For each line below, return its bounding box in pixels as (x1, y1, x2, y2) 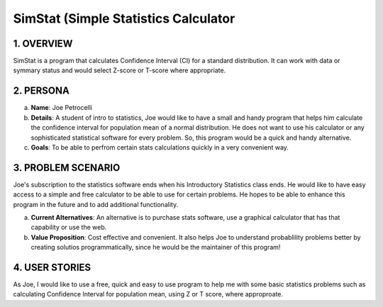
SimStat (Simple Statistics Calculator (13, 11, 235, 26)
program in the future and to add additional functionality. (13, 200, 179, 208)
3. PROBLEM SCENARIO (13, 162, 121, 174)
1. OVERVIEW (13, 38, 73, 50)
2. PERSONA (13, 85, 70, 97)
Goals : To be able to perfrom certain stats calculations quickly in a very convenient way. (30, 143, 289, 152)
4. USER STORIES (13, 261, 91, 273)
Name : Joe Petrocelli (30, 104, 92, 112)
